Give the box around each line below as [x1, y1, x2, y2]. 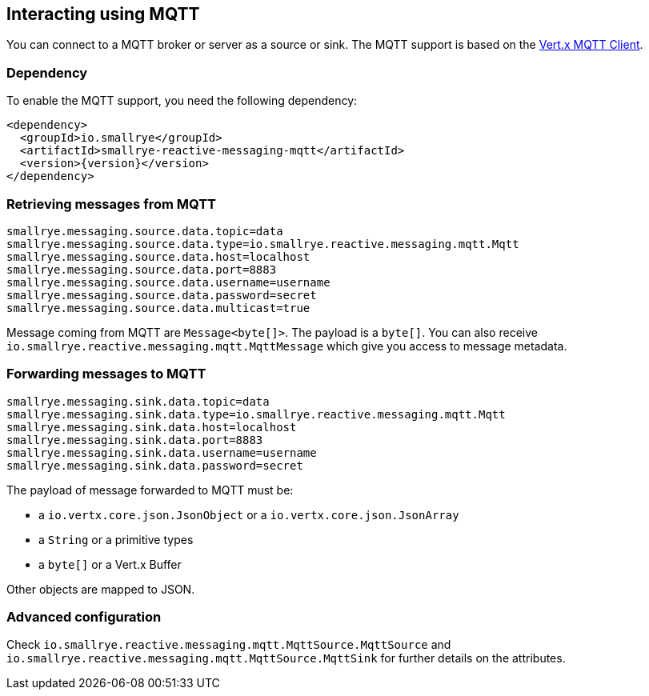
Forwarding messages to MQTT [6, 366, 206, 382]
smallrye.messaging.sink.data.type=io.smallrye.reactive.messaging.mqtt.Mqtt [6, 407, 506, 421]
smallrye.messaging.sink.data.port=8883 [6, 433, 263, 446]
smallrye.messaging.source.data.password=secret [6, 288, 317, 302]
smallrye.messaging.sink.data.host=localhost [6, 420, 297, 434]
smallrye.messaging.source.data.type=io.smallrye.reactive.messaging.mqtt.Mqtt [6, 237, 519, 250]
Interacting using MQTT [6, 4, 200, 24]
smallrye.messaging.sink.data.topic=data [6, 394, 270, 408]
